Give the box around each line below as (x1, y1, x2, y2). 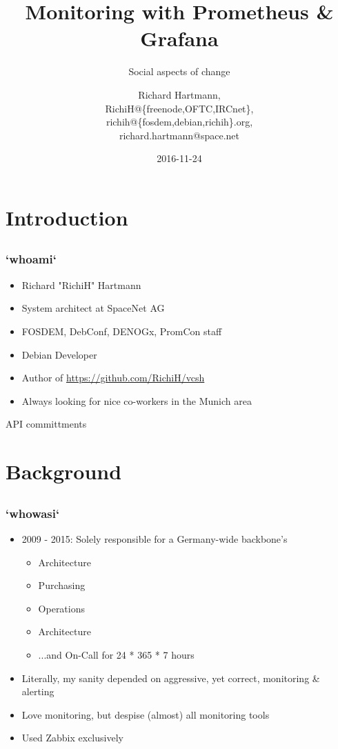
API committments (6, 417, 87, 431)
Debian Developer (21, 347, 97, 361)
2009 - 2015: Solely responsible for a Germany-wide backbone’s (21, 531, 288, 546)
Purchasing (38, 578, 86, 592)
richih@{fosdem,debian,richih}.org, (106, 114, 253, 129)
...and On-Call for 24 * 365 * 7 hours (38, 647, 195, 661)
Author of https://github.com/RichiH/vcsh (21, 370, 205, 385)
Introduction (6, 203, 128, 231)
